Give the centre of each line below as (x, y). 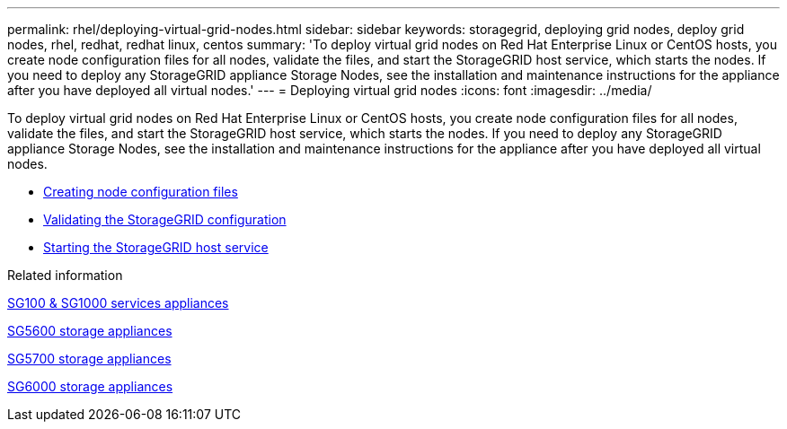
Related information (65, 275)
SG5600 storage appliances (90, 331)
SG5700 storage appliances (89, 359)
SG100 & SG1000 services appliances (118, 303)
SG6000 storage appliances (90, 386)
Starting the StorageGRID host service (156, 247)
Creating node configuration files (141, 192)
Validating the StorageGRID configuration (165, 219)
